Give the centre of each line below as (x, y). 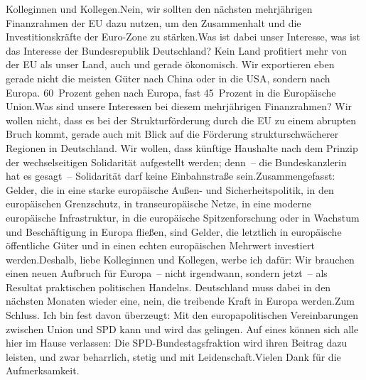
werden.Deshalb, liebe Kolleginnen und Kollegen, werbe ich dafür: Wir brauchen (180, 259)
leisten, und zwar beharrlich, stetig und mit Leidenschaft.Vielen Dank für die (173, 356)
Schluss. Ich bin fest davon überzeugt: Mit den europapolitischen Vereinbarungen (182, 315)
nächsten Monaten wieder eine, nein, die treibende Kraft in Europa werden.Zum (180, 301)
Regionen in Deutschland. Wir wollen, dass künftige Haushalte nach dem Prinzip (182, 147)
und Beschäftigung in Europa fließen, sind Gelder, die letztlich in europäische (174, 231)
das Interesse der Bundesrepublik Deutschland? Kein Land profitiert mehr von (176, 50)
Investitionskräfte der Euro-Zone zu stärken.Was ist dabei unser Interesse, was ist (183, 37)
